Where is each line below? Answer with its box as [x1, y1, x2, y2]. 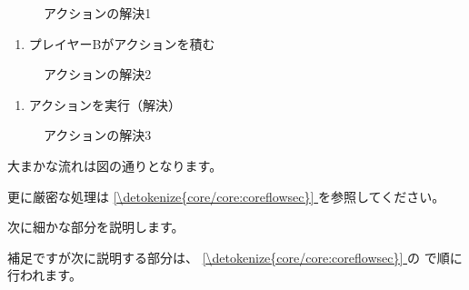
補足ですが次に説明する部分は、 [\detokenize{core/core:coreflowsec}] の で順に [7, 247, 463, 266]
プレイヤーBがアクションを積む [28, 34, 215, 53]
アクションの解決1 [44, 4, 152, 22]
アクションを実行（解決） [28, 95, 182, 114]
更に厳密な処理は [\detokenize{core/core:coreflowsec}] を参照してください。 [7, 186, 445, 205]
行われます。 [7, 265, 82, 285]
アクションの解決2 [44, 65, 152, 84]
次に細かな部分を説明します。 [7, 217, 185, 236]
